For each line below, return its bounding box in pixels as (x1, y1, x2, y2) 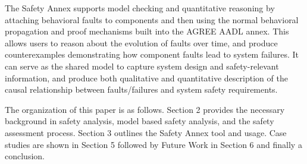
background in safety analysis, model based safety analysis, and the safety (5, 115, 274, 127)
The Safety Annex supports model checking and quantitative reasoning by (5, 2, 275, 14)
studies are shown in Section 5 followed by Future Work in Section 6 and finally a (5, 138, 302, 150)
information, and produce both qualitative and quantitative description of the (5, 71, 288, 84)
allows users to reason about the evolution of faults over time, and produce (5, 36, 278, 49)
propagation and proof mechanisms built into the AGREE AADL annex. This (5, 25, 289, 37)
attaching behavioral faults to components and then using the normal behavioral (5, 13, 299, 26)
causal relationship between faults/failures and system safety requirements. (5, 83, 278, 96)
